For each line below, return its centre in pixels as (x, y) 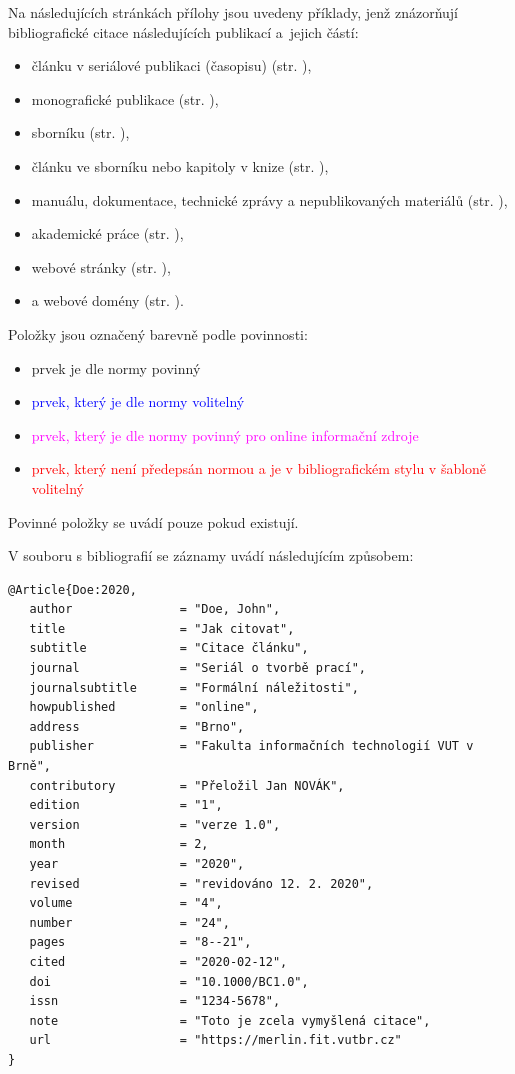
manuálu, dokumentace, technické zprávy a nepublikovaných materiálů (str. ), (269, 199)
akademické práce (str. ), (107, 233)
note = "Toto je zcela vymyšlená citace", (230, 1020)
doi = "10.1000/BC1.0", (169, 981)
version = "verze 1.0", (155, 824)
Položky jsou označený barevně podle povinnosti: (158, 333)
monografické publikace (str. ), (125, 98)
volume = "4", (126, 903)
